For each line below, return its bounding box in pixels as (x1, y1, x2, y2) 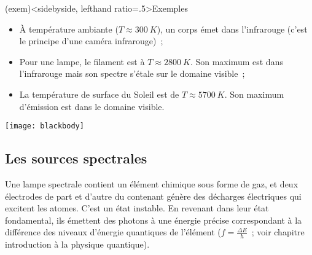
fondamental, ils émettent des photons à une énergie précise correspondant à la (5, 213, 302, 226)
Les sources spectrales (5, 149, 147, 168)
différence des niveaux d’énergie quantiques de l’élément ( (5, 226, 221, 238)
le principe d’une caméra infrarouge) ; (19, 34, 163, 47)
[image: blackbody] (5, 122, 84, 131)
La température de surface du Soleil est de (19, 87, 179, 100)
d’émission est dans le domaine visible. (19, 100, 165, 112)
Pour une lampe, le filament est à (19, 55, 145, 68)
